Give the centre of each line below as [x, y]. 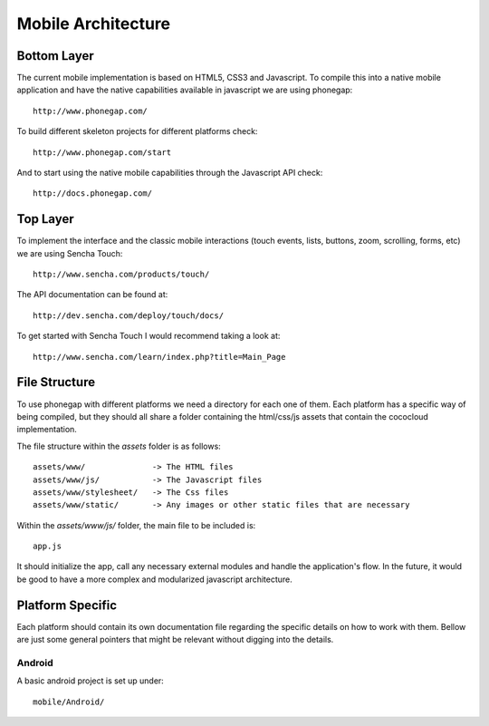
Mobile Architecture [94, 24]
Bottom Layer [55, 56]
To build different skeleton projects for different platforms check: [137, 131]
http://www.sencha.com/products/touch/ [121, 275]
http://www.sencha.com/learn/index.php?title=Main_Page [159, 357]
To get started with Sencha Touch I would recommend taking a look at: [149, 336]
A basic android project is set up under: [91, 681]
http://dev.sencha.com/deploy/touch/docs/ [129, 315]
